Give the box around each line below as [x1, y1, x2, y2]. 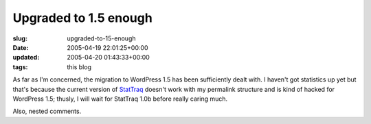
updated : [12, 53, 40, 62]
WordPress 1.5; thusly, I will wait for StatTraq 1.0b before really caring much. [12, 95, 228, 103]
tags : [12, 62, 28, 71]
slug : [12, 34, 27, 42]
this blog [67, 62, 92, 71]
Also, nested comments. [12, 107, 82, 116]
